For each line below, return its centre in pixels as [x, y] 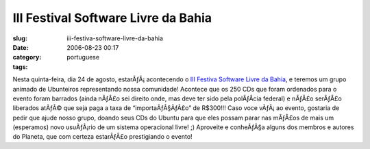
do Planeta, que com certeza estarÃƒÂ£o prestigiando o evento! [102, 137]
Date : [21, 47]
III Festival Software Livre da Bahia [112, 18]
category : [27, 57]
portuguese [83, 57]
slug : [20, 38]
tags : [20, 67]
